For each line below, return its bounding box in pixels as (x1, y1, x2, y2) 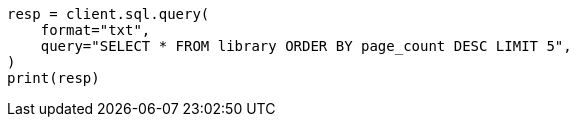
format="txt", (40, 22, 151, 38)
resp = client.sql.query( (7, 6, 210, 22)
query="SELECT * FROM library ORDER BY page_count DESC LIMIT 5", (40, 38, 572, 54)
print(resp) (7, 70, 100, 86)
